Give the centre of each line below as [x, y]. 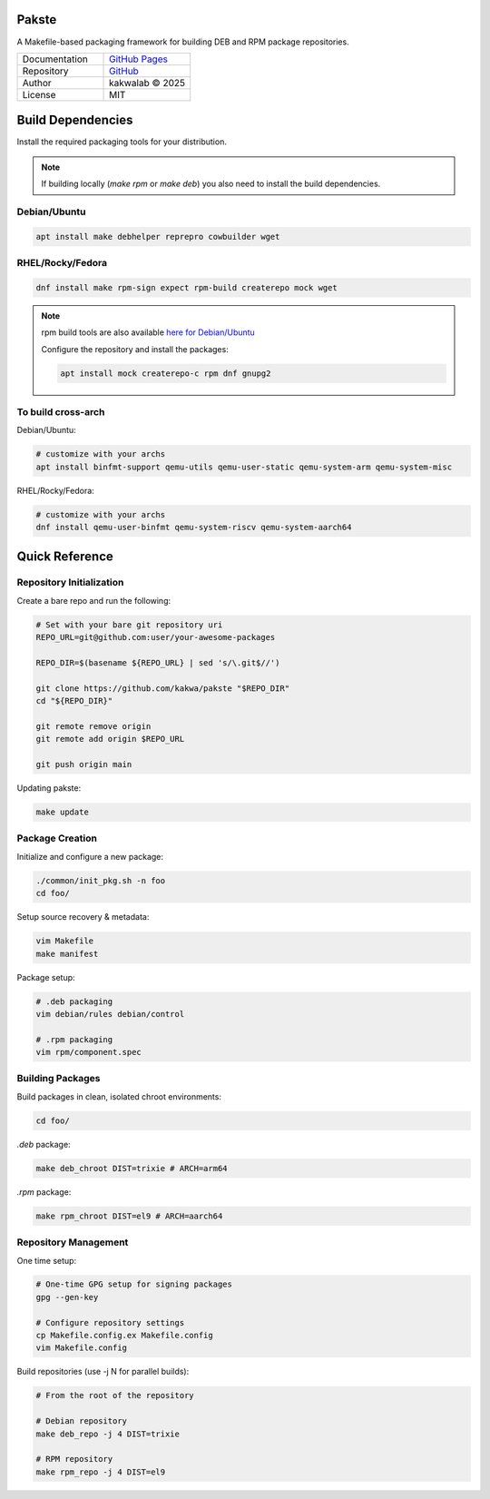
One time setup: [47, 1260]
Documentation [55, 59]
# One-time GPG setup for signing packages [134, 1284]
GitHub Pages [138, 59]
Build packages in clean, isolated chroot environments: [119, 1096]
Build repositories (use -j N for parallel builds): [103, 1372]
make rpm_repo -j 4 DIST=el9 [101, 1472]
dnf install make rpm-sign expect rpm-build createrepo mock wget [186, 287]
